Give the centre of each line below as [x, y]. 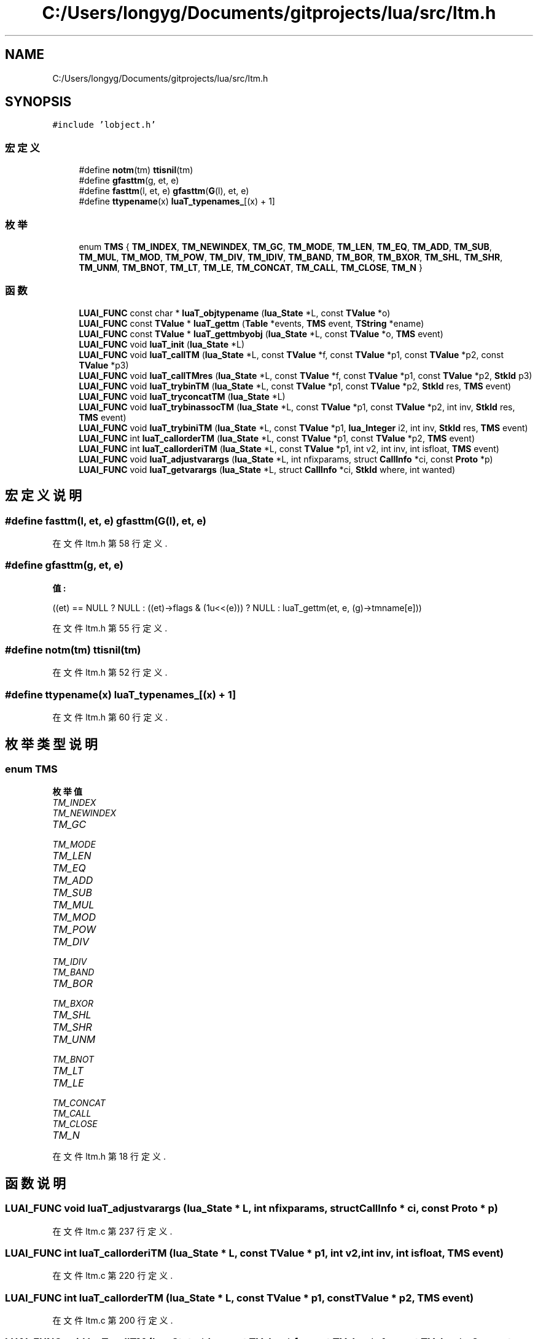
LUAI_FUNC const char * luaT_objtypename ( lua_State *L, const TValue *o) [235, 313]
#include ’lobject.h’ [104, 125]
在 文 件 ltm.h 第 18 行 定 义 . [109, 1157]
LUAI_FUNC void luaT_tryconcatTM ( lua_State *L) [182, 396]
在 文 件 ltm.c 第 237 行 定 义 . [112, 1231]
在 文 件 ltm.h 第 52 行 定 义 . [110, 673]
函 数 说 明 [35, 1183]
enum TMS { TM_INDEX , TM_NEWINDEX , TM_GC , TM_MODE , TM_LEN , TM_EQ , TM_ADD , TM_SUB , [285, 246]
